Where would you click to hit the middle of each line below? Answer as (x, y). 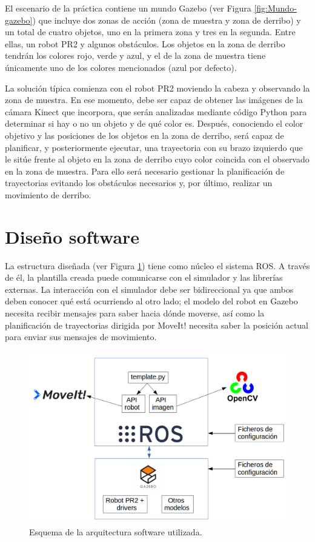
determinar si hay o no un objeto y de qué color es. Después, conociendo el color (154, 123)
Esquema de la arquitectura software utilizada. (116, 532)
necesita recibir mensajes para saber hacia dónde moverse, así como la (135, 313)
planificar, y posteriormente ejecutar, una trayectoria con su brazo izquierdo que (154, 147)
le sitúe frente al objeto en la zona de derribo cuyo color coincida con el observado (157, 159)
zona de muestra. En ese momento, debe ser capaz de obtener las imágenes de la (154, 100)
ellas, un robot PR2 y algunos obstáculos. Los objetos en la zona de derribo (145, 43)
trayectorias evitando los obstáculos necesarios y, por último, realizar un (139, 183)
